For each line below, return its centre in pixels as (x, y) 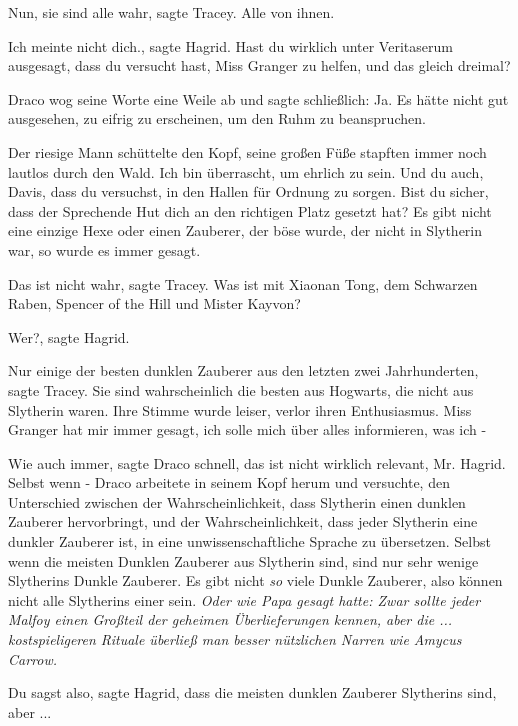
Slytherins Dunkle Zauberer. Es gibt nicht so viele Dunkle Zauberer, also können (255, 580)
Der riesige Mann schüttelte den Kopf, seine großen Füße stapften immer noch (247, 151)
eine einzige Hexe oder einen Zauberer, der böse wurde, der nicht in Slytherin (245, 230)
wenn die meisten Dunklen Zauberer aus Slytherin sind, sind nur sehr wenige (243, 560)
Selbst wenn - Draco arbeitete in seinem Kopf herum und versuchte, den (229, 482)
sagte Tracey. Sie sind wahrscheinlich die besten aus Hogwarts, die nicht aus (241, 389)
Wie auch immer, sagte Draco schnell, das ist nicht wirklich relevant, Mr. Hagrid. (257, 462)
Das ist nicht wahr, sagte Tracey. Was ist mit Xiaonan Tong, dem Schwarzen (243, 283)
